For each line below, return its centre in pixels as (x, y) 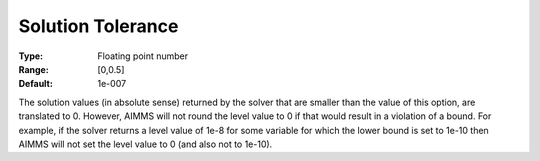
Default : (36, 84)
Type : (31, 56)
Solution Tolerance (98, 26)
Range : (33, 69)
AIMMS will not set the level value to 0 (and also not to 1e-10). (145, 144)
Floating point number (143, 56)
